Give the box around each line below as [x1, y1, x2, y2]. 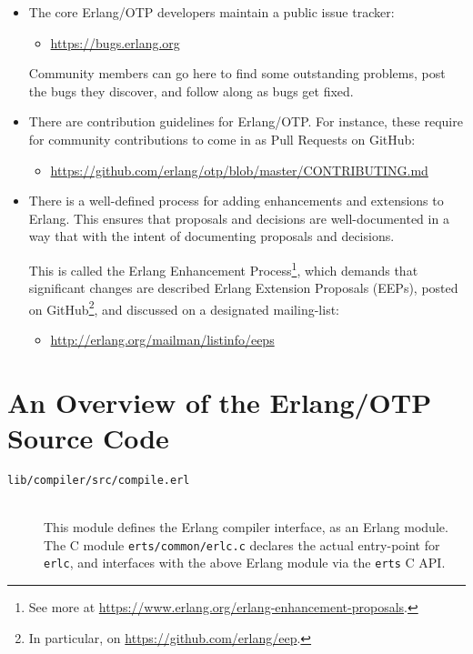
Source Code [7, 419, 169, 456]
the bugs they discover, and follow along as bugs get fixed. [28, 81, 354, 100]
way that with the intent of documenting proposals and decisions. [28, 226, 395, 246]
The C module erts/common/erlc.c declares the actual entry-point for [44, 535, 440, 554]
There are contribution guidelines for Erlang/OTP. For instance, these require [28, 112, 463, 131]
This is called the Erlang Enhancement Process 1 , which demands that [28, 257, 418, 279]
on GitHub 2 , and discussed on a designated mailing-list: [28, 297, 339, 318]
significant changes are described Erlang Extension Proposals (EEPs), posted [28, 278, 458, 297]
